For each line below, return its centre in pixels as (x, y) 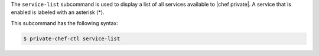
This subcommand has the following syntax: (64, 23)
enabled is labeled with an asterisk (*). (58, 12)
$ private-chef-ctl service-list (72, 38)
